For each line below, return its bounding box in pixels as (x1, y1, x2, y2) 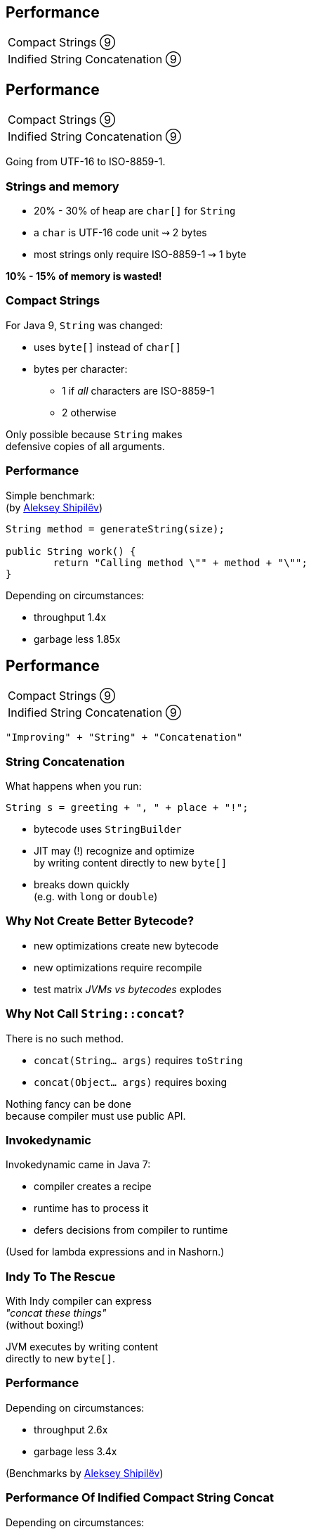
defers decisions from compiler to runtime (34, 1224, 228, 1236)
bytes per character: (34, 362, 128, 375)
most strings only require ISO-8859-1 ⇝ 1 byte (34, 248, 246, 261)
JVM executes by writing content (6, 1341, 159, 1353)
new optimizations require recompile (34, 961, 202, 973)
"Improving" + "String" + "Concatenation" (6, 731, 243, 743)
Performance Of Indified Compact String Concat (6, 1490, 274, 1505)
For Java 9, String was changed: (6, 319, 163, 331)
